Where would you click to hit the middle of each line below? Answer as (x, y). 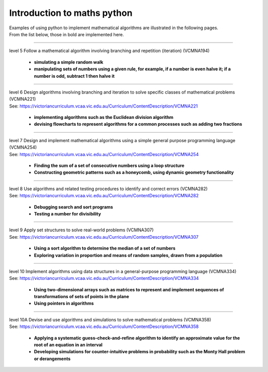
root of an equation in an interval (68, 345)
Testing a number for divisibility (67, 213)
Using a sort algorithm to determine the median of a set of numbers (105, 248)
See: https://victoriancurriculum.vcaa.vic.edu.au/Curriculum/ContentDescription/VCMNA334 (104, 278)
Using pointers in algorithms (64, 303)
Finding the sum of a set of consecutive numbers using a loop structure (109, 165)
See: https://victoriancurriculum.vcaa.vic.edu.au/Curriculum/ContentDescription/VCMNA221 (103, 106)
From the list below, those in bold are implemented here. (67, 34)
